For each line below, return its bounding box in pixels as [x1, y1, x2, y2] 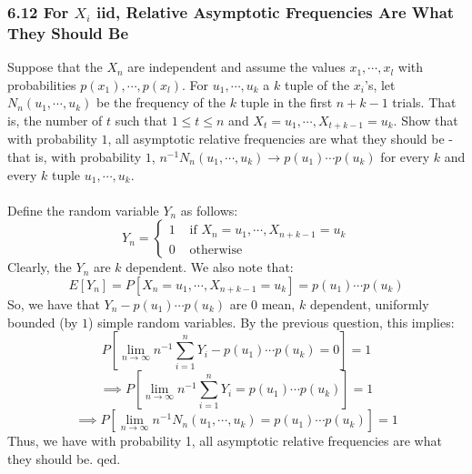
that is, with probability [7, 146, 142, 166]
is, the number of [7, 110, 103, 129]
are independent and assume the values [127, 57, 346, 76]
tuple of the [284, 75, 350, 94]
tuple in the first [240, 93, 333, 112]
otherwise [189, 243, 243, 257]
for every [380, 146, 430, 166]
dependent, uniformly [309, 294, 429, 313]
